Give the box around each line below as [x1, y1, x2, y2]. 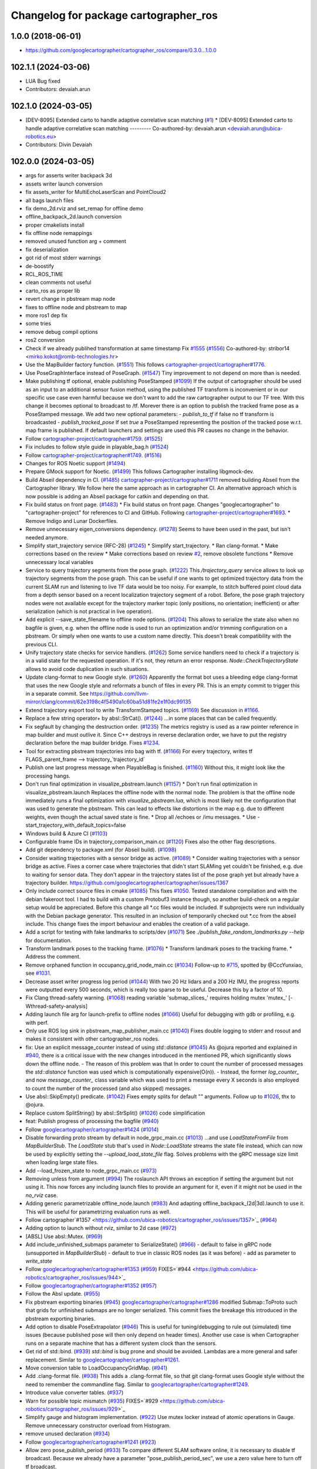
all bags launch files [25, 197, 74, 204]
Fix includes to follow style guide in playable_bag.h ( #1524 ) [25, 444, 169, 451]
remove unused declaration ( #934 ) [25, 1430, 110, 1437]
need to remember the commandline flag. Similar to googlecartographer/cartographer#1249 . [25, 1381, 249, 1388]
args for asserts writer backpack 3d [25, 172, 112, 179]
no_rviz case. [25, 1192, 58, 1199]
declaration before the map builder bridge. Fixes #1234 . [25, 739, 160, 746]
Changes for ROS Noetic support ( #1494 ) [25, 460, 126, 467]
